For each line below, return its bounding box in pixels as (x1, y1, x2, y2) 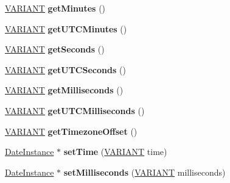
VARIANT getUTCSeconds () (5, 63, 126, 76)
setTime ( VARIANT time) (63, 145, 167, 158)
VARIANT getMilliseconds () (5, 84, 124, 96)
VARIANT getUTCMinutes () (5, 22, 127, 35)
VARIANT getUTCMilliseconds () (5, 104, 145, 117)
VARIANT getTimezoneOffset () (5, 124, 138, 137)
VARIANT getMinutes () (5, 2, 106, 14)
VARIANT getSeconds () (5, 43, 105, 56)
